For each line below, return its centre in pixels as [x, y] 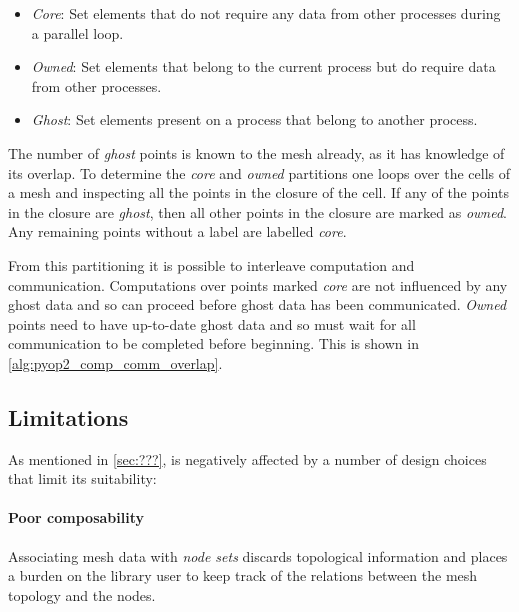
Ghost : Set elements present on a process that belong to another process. [254, 119]
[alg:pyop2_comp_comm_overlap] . [115, 362]
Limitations [68, 416]
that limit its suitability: [82, 478]
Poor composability [76, 517]
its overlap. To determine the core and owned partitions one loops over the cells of [259, 172]
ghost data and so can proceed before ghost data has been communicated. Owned [257, 304]
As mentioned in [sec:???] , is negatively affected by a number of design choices [247, 458]
